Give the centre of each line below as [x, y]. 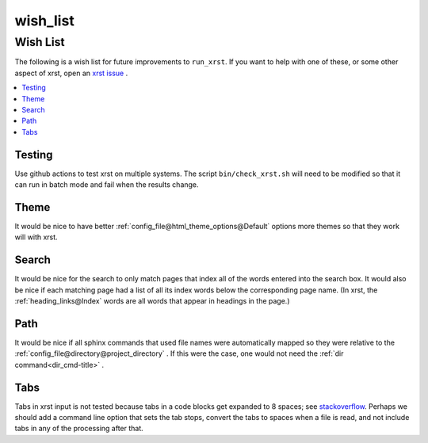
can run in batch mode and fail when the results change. [107, 185]
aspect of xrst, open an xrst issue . [71, 73]
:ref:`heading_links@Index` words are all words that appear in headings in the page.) [152, 301]
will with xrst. [36, 237]
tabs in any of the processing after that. [79, 429]
